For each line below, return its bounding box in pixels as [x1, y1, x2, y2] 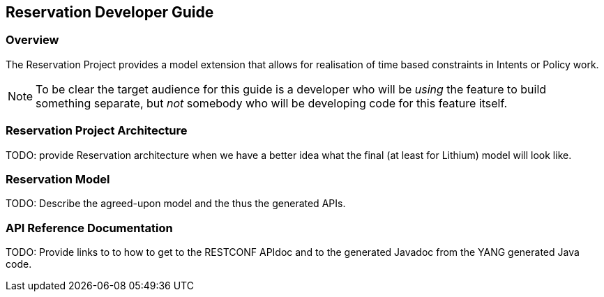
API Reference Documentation [6, 220, 173, 235]
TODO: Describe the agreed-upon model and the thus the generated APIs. [6, 197, 346, 210]
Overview [6, 33, 59, 47]
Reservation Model [6, 172, 110, 186]
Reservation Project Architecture [6, 123, 188, 138]
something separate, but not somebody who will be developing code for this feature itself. [36, 96, 508, 110]
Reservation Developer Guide [6, 3, 214, 21]
